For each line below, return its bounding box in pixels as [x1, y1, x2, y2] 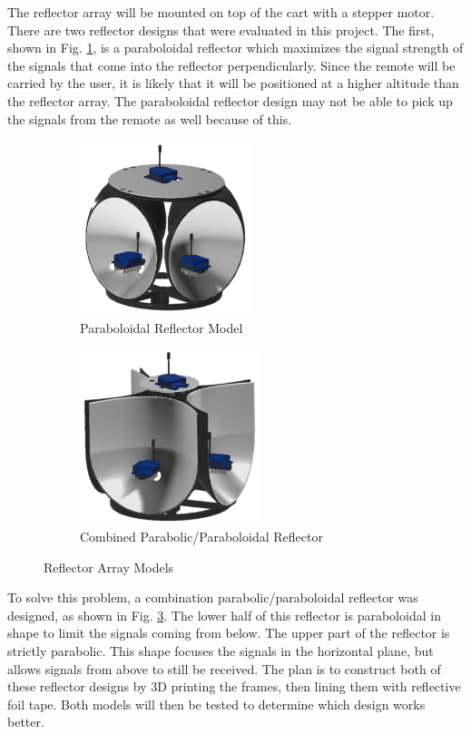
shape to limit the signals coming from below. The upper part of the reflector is [7, 623, 450, 642]
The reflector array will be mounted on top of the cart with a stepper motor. [7, 3, 435, 21]
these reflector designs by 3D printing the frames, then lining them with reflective [7, 677, 461, 696]
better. [7, 712, 44, 731]
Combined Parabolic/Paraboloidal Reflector [80, 526, 323, 545]
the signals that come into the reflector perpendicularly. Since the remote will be [7, 55, 456, 74]
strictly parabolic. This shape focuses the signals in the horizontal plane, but [7, 641, 434, 660]
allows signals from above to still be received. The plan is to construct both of [7, 659, 441, 678]
